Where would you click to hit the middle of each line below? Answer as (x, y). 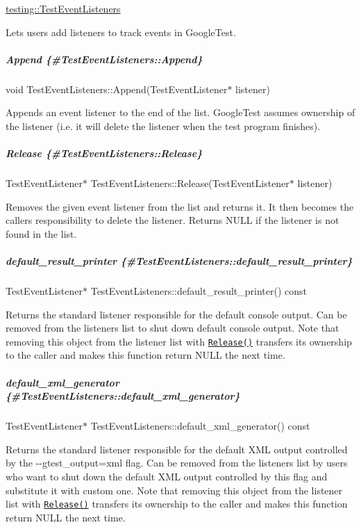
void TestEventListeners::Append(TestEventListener (117, 89)
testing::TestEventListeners (63, 8)
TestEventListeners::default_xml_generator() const (200, 426)
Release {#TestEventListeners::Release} (104, 153)
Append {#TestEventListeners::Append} (104, 59)
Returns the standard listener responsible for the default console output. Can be (176, 314)
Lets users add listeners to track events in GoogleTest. (121, 32)
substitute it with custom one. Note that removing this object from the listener (174, 490)
